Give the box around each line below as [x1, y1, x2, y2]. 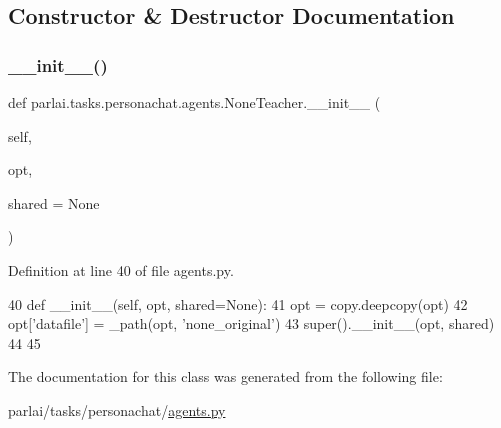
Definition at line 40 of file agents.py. [8, 259, 234, 280]
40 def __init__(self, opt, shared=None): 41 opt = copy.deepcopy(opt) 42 [8, 293, 468, 314]
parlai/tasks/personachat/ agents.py [8, 399, 226, 420]
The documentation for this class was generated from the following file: [8, 366, 443, 387]
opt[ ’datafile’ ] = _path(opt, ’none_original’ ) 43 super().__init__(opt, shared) [8, 313, 495, 334]
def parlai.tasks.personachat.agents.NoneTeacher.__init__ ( [8, 92, 381, 112]
